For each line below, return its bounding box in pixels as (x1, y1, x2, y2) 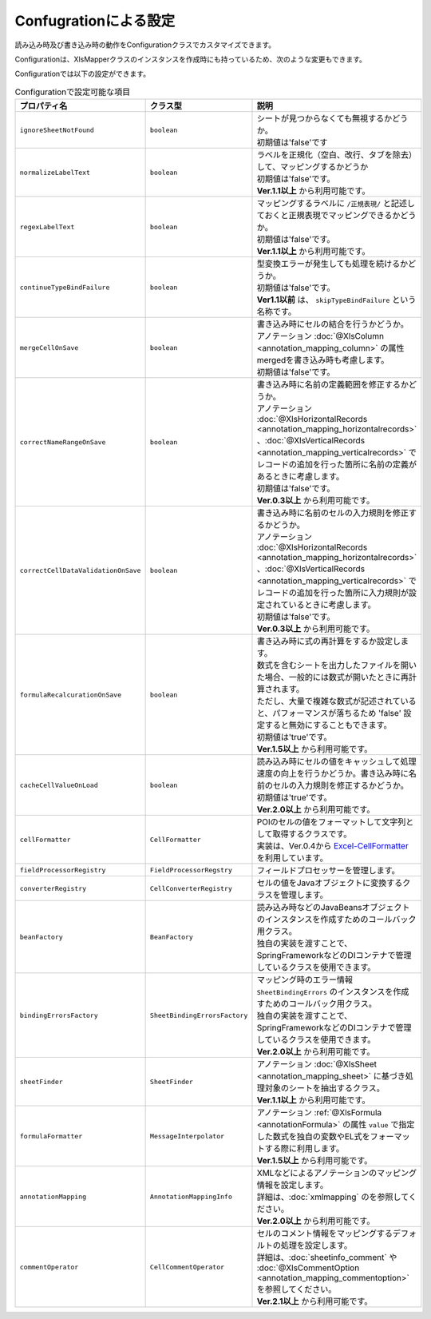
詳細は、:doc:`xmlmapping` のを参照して (256, 1191, 409, 1202)
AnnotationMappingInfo (149, 1192, 233, 1201)
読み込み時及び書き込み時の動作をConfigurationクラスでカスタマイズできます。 (14, 40, 275, 50)
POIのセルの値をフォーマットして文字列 (256, 816, 406, 828)
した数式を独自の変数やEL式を (256, 1131, 370, 1142)
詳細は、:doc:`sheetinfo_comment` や (256, 1252, 397, 1263)
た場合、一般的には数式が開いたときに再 (256, 672, 409, 683)
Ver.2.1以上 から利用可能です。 (256, 1296, 373, 1307)
